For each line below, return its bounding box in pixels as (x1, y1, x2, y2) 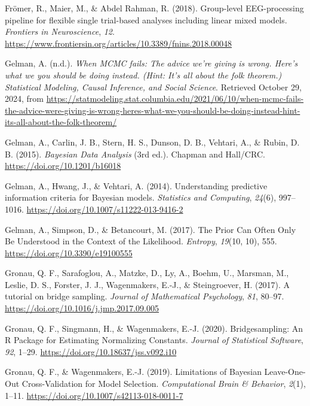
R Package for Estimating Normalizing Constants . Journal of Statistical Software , (5, 334, 303, 346)
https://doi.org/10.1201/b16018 (5, 159, 121, 172)
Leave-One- (264, 365, 306, 378)
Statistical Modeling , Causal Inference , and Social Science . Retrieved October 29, (5, 80, 302, 93)
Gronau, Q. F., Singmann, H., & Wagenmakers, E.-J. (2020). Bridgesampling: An (5, 322, 303, 334)
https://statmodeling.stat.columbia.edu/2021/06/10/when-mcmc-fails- (46, 92, 304, 105)
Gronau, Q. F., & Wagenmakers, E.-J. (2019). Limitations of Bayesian (5, 365, 262, 378)
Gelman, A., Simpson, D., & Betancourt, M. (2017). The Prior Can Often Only (5, 223, 296, 235)
